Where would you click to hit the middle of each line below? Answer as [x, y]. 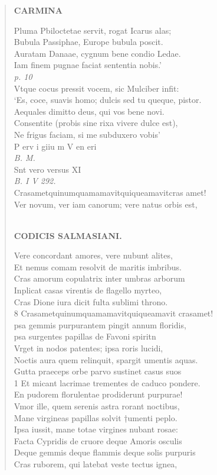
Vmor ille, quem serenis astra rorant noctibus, [97, 406]
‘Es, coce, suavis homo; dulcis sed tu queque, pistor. [108, 100]
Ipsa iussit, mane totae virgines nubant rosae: [96, 429]
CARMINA [38, 10]
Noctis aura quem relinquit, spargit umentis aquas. [106, 359]
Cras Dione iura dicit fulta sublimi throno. [91, 301]
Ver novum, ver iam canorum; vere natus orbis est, [106, 204]
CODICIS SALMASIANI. [68, 235]
